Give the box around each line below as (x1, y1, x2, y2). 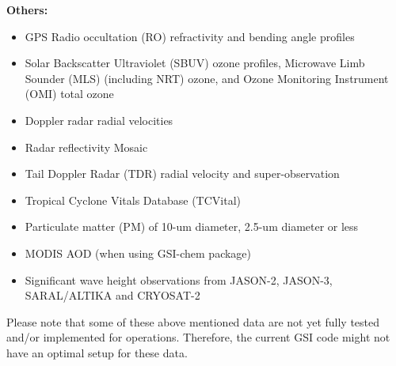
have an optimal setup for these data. (6, 344, 188, 360)
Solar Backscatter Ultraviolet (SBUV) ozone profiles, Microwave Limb (25, 55, 365, 71)
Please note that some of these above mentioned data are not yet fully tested (6, 313, 380, 330)
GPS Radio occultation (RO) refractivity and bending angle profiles (25, 28, 355, 44)
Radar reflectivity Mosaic (25, 138, 148, 155)
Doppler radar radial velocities (25, 111, 173, 128)
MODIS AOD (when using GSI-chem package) (25, 244, 252, 261)
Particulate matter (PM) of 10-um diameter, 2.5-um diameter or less (25, 218, 359, 235)
